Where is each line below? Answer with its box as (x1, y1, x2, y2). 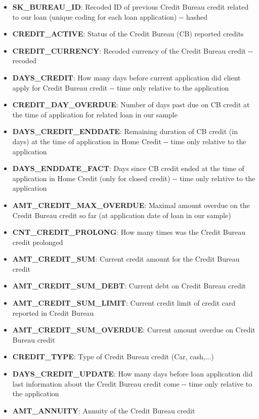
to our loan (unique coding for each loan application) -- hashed (12, 11, 207, 22)
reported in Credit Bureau (12, 307, 94, 318)
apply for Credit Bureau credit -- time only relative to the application (12, 82, 229, 93)
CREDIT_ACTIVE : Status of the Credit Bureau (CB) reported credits (12, 28, 244, 39)
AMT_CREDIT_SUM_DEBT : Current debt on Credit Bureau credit (12, 280, 246, 291)
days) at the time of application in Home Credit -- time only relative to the (12, 136, 246, 146)
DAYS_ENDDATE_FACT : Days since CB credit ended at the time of (12, 163, 244, 174)
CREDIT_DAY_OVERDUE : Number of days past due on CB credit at (12, 99, 250, 110)
